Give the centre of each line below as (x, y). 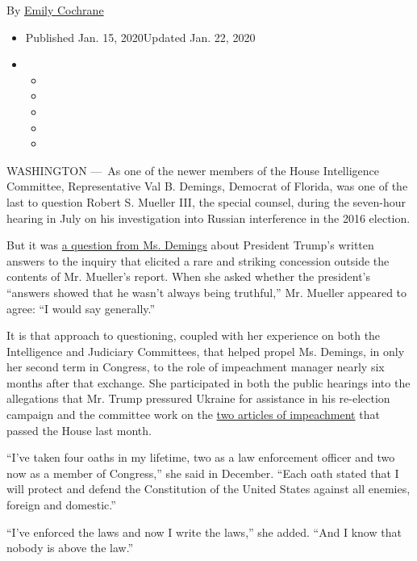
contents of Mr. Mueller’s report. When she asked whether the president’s (189, 276)
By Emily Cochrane (55, 10)
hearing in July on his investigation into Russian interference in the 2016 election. (208, 218)
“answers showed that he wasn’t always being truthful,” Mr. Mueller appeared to (207, 292)
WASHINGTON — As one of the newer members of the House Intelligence (193, 170)
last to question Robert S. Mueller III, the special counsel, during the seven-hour (206, 201)
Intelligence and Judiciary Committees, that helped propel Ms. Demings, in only (206, 351)
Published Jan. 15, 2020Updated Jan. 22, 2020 (140, 37)
